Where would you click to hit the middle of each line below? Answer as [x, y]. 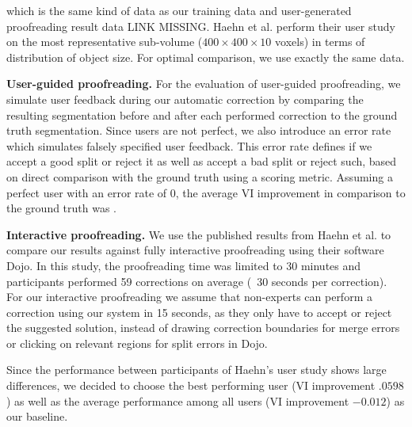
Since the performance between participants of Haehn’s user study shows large [196, 370]
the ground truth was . [62, 208]
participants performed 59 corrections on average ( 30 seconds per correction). [197, 281]
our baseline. [37, 416]
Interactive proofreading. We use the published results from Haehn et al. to [199, 234]
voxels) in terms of [320, 42]
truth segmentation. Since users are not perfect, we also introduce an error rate [199, 130]
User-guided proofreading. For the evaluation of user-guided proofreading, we [204, 84]
